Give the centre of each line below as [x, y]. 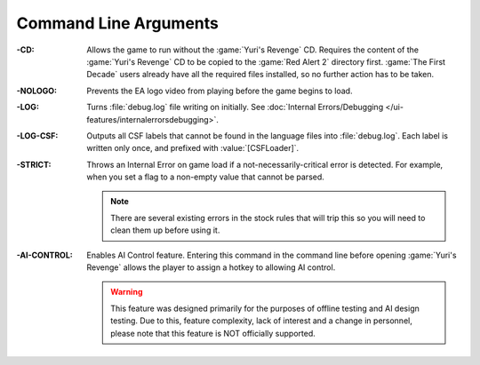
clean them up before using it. [165, 230]
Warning [127, 292]
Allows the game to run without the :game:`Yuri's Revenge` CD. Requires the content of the [253, 50]
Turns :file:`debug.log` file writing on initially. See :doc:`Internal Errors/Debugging [235, 107]
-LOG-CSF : [37, 135]
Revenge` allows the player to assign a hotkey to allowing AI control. [211, 267]
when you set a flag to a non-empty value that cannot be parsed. [205, 177]
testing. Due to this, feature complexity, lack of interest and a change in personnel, [261, 321]
